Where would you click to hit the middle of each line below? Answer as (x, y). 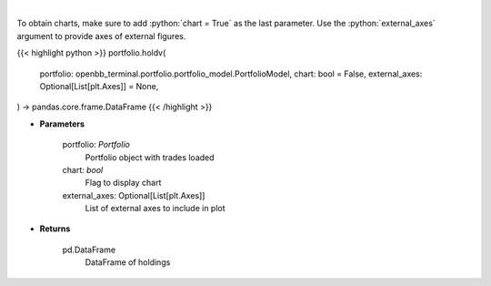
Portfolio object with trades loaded (150, 157)
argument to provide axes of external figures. (101, 36)
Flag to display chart (123, 183)
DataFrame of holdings (128, 262)
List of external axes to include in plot (155, 209)
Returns (55, 229)
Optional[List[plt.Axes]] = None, (99, 86)
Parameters (62, 124)
